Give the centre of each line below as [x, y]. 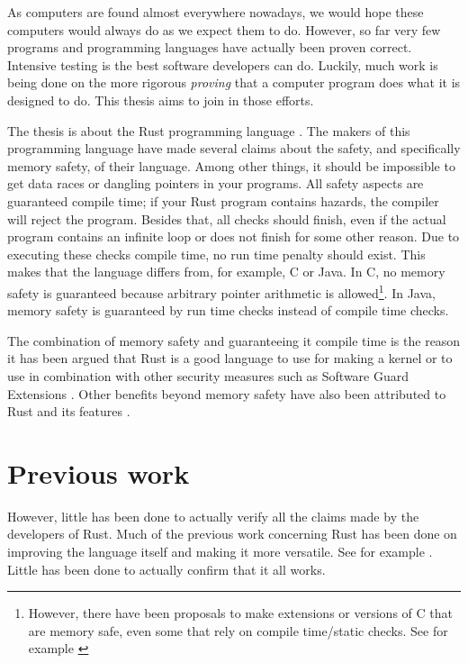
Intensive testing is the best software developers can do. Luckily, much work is [223, 64]
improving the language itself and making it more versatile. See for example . [220, 552]
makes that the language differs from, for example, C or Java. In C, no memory [226, 272]
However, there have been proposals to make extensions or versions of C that [240, 613]
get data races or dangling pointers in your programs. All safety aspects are [216, 183]
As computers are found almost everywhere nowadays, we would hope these [216, 12]
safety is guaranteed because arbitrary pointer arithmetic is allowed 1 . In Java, [221, 291]
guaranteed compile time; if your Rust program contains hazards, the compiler [223, 200]
